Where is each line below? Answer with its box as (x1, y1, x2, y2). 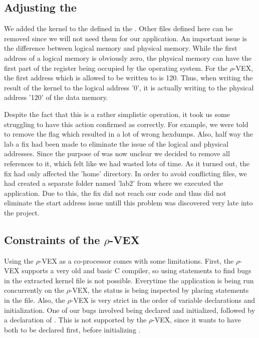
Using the (4, 255, 34, 266)
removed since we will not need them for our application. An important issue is (4, 33, 247, 43)
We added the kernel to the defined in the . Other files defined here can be (4, 23, 233, 34)
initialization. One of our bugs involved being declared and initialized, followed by (4, 304, 255, 315)
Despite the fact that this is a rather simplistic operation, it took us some (4, 108, 230, 119)
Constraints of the (4, 232, 100, 247)
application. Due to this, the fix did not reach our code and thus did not (4, 187, 226, 198)
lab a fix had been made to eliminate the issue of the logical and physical (4, 138, 228, 149)
